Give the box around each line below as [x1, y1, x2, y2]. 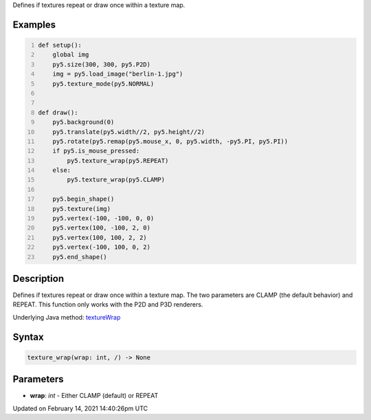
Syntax [12, 331, 44, 343]
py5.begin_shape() [52, 195, 115, 203]
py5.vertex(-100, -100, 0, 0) [52, 214, 155, 223]
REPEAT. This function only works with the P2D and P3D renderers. [12, 300, 203, 309]
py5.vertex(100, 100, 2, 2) [52, 234, 147, 241]
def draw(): [38, 109, 78, 116]
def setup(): [38, 41, 82, 49]
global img [52, 51, 89, 58]
